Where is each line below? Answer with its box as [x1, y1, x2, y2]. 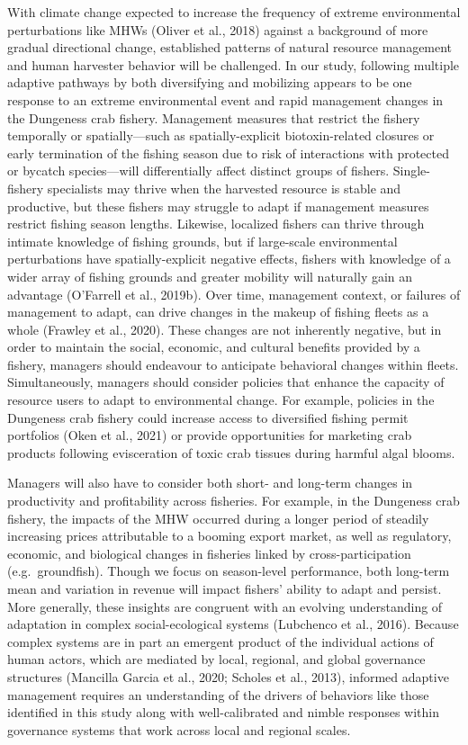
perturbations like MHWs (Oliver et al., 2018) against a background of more [7, 20, 428, 39]
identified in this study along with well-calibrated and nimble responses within [7, 703, 440, 722]
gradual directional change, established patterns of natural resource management [7, 38, 453, 57]
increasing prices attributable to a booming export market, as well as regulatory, [7, 526, 452, 545]
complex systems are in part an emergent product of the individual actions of [7, 632, 434, 651]
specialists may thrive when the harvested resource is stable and [47, 178, 401, 197]
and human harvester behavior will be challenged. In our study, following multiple [7, 55, 460, 74]
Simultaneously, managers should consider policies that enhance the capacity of [7, 372, 445, 391]
